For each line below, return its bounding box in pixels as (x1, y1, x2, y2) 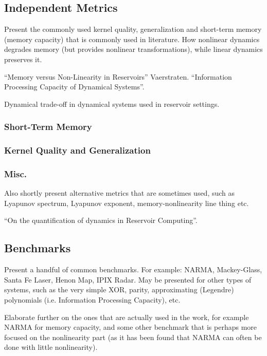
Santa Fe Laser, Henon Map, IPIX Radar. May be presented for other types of (4, 274, 252, 285)
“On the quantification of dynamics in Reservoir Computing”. (4, 215, 198, 226)
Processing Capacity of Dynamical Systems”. (4, 81, 145, 92)
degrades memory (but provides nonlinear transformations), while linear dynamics (4, 44, 263, 54)
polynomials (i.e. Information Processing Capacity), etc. (4, 294, 181, 305)
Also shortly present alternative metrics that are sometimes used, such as (4, 188, 235, 198)
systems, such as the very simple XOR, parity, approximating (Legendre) (4, 284, 234, 295)
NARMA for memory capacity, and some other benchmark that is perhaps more (4, 322, 257, 332)
